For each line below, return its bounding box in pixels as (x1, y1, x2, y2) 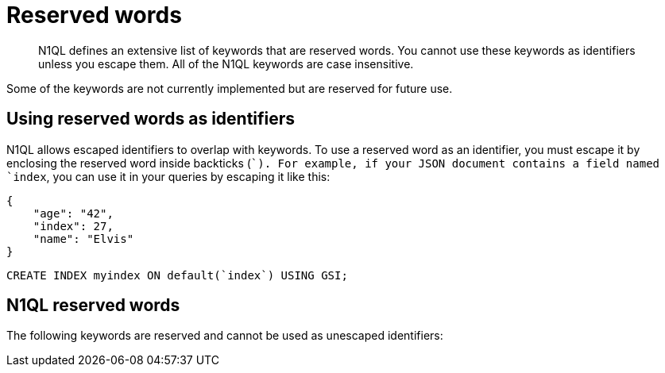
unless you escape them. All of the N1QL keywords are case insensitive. (38, 56, 414, 71)
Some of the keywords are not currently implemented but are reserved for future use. (6, 81, 453, 95)
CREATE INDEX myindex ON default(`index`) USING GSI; (6, 268, 348, 282)
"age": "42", (33, 206, 114, 220)
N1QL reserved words (6, 295, 180, 316)
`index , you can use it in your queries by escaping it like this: (6, 169, 331, 183)
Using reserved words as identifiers (6, 109, 296, 129)
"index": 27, (33, 219, 114, 233)
